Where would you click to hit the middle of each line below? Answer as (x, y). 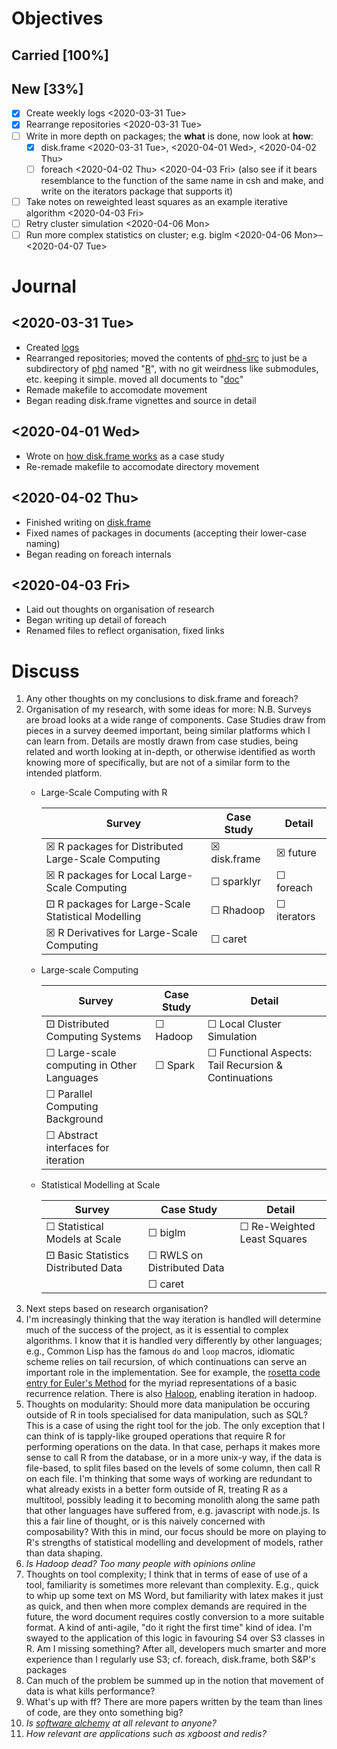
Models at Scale (83, 1239)
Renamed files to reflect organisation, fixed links (125, 631)
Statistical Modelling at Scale (100, 1185)
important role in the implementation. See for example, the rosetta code (173, 1373)
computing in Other (91, 1065)
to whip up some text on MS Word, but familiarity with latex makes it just (174, 1596)
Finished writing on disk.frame (88, 522)
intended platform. (64, 773)
